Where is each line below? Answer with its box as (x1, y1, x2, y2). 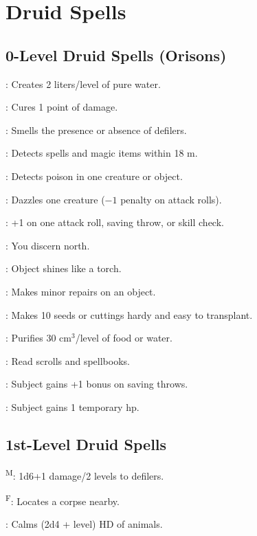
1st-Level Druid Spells (5, 433, 167, 454)
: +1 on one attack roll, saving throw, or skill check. (5, 215, 224, 230)
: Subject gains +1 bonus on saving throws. (5, 377, 188, 391)
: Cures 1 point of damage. (5, 100, 118, 114)
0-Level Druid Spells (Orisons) (5, 44, 227, 65)
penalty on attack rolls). (120, 192, 222, 206)
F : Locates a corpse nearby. (5, 491, 120, 508)
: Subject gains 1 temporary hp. (5, 399, 139, 414)
